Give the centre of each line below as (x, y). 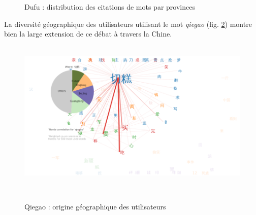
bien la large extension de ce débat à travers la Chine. (88, 34)
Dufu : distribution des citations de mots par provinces (110, 7)
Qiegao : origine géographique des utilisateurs (95, 207)
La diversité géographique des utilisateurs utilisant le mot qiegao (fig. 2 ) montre (128, 24)
